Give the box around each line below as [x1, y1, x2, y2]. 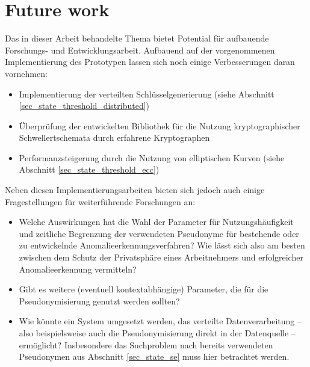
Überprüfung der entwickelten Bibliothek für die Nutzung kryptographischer [19, 119, 300, 132]
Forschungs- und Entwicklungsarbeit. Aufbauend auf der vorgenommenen [5, 43, 275, 56]
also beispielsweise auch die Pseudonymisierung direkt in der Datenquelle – [19, 327, 296, 339]
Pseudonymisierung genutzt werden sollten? [19, 294, 180, 307]
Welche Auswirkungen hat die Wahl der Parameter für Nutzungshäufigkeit [19, 215, 294, 228]
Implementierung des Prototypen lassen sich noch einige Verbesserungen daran [5, 55, 295, 68]
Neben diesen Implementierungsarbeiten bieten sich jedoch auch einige [5, 183, 265, 196]
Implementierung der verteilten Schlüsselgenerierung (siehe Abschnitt [19, 87, 274, 100]
